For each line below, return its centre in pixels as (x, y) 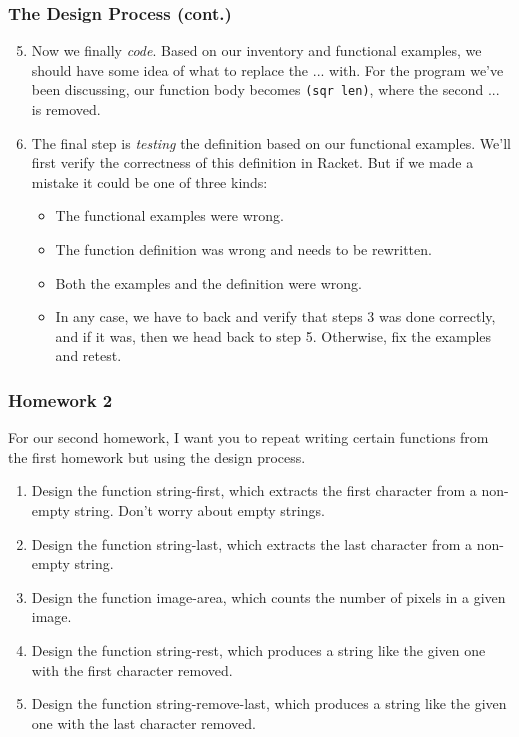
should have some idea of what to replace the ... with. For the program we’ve (267, 69)
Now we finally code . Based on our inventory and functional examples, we (256, 50)
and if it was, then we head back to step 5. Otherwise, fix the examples (273, 335)
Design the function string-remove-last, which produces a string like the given (269, 703)
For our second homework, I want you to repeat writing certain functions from (248, 437)
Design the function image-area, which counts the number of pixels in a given (268, 596)
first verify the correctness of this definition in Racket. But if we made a (252, 162)
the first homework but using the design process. (157, 456)
